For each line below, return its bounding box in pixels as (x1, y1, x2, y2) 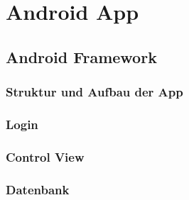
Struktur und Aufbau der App (6, 83, 183, 101)
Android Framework (6, 45, 157, 67)
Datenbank (6, 180, 70, 198)
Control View (6, 148, 85, 165)
